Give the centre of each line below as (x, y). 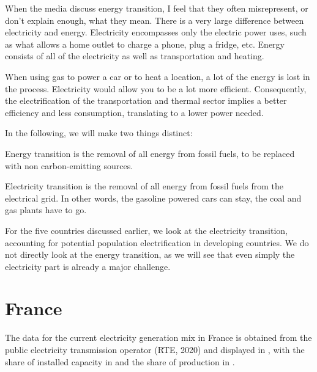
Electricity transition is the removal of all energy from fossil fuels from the (144, 186)
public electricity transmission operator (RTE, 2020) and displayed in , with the (155, 349)
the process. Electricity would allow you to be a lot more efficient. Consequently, (156, 88)
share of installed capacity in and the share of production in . (120, 361)
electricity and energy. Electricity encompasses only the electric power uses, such (156, 32)
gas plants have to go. (46, 210)
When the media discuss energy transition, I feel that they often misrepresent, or (157, 8)
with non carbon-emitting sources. (69, 165)
